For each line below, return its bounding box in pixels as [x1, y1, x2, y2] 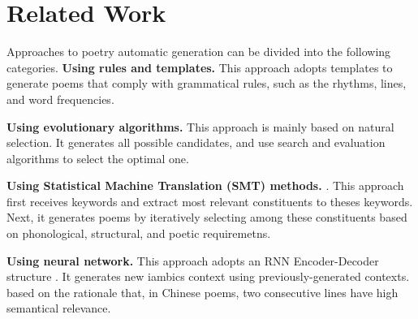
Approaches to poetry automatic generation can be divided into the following [6, 43, 391, 60]
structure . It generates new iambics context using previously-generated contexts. [6, 268, 410, 285]
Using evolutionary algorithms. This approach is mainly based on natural [6, 118, 394, 135]
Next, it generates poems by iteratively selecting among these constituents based [6, 209, 407, 226]
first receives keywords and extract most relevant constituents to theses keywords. [6, 192, 413, 209]
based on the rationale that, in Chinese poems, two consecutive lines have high [6, 283, 399, 300]
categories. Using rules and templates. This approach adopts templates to [6, 58, 393, 75]
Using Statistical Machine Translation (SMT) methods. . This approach [6, 177, 404, 194]
